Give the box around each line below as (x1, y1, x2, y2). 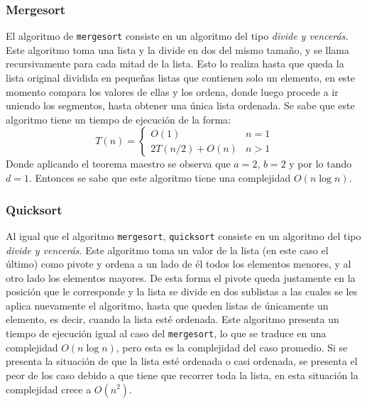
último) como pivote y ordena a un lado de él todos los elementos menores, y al (6, 256, 351, 271)
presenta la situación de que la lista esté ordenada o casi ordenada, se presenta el (6, 354, 358, 368)
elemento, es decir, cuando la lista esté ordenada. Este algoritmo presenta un (6, 312, 339, 327)
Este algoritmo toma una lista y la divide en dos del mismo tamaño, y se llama (6, 42, 349, 57)
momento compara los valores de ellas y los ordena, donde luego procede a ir (6, 84, 339, 99)
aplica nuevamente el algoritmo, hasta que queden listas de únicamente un (6, 297, 329, 312)
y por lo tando (289, 156, 352, 171)
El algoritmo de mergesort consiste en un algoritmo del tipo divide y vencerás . (6, 28, 349, 43)
